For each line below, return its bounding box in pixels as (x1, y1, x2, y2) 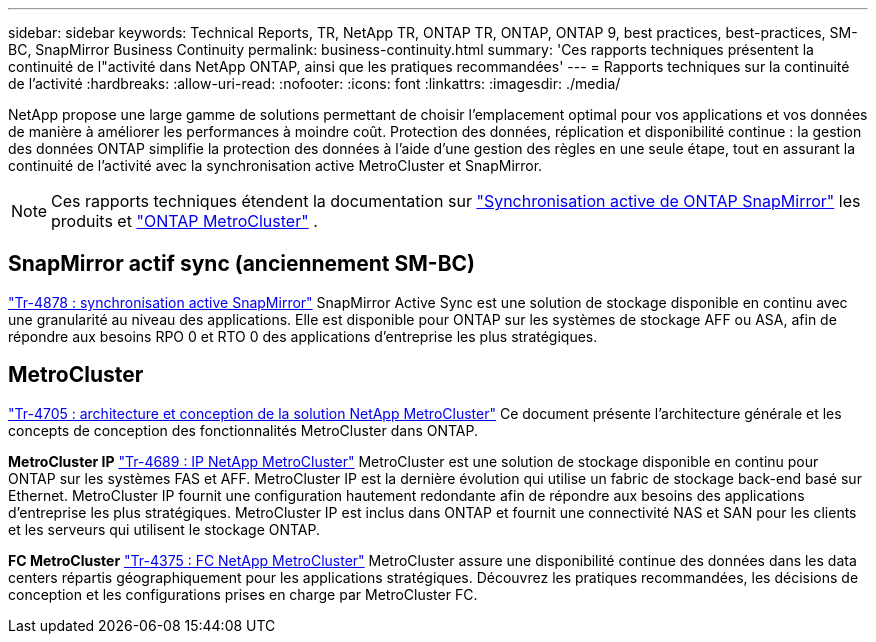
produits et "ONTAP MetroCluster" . (51, 211, 318, 231)
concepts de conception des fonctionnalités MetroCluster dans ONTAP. (8, 421, 479, 439)
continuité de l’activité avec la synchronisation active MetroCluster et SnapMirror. (8, 157, 543, 174)
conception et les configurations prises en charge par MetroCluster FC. (8, 585, 478, 603)
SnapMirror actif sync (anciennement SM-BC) (8, 251, 476, 277)
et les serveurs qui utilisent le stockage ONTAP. (8, 520, 320, 538)
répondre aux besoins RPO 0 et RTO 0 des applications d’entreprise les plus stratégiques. (8, 327, 598, 345)
